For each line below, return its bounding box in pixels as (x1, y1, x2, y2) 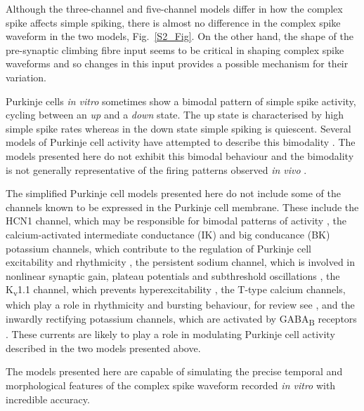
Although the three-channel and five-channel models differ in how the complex (6, 1, 343, 15)
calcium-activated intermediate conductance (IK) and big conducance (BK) (6, 227, 330, 241)
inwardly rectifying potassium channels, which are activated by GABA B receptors (6, 311, 357, 328)
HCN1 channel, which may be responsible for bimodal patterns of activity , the (6, 213, 346, 228)
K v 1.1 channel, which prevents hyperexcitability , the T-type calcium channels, (6, 282, 346, 299)
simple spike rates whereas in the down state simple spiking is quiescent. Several (6, 121, 351, 135)
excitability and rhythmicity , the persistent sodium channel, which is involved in (6, 255, 356, 269)
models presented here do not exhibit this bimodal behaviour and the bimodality (6, 148, 354, 163)
